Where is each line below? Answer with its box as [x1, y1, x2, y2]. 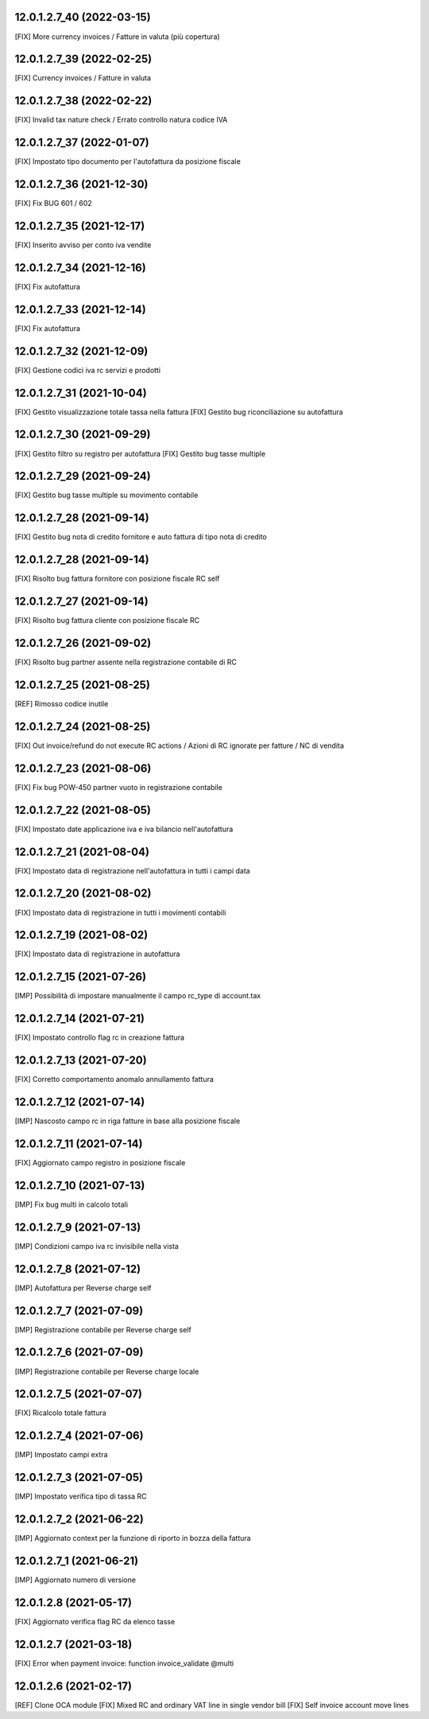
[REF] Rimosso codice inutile [14, 699, 109, 709]
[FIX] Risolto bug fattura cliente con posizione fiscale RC [14, 616, 200, 625]
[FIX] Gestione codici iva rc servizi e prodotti [14, 365, 161, 375]
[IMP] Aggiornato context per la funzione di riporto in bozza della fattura [14, 1534, 251, 1543]
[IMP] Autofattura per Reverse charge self [14, 1283, 152, 1293]
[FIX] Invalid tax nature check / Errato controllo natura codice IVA [14, 115, 228, 125]
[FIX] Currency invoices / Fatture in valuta [14, 73, 151, 83]
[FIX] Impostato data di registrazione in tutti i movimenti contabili [14, 908, 226, 917]
